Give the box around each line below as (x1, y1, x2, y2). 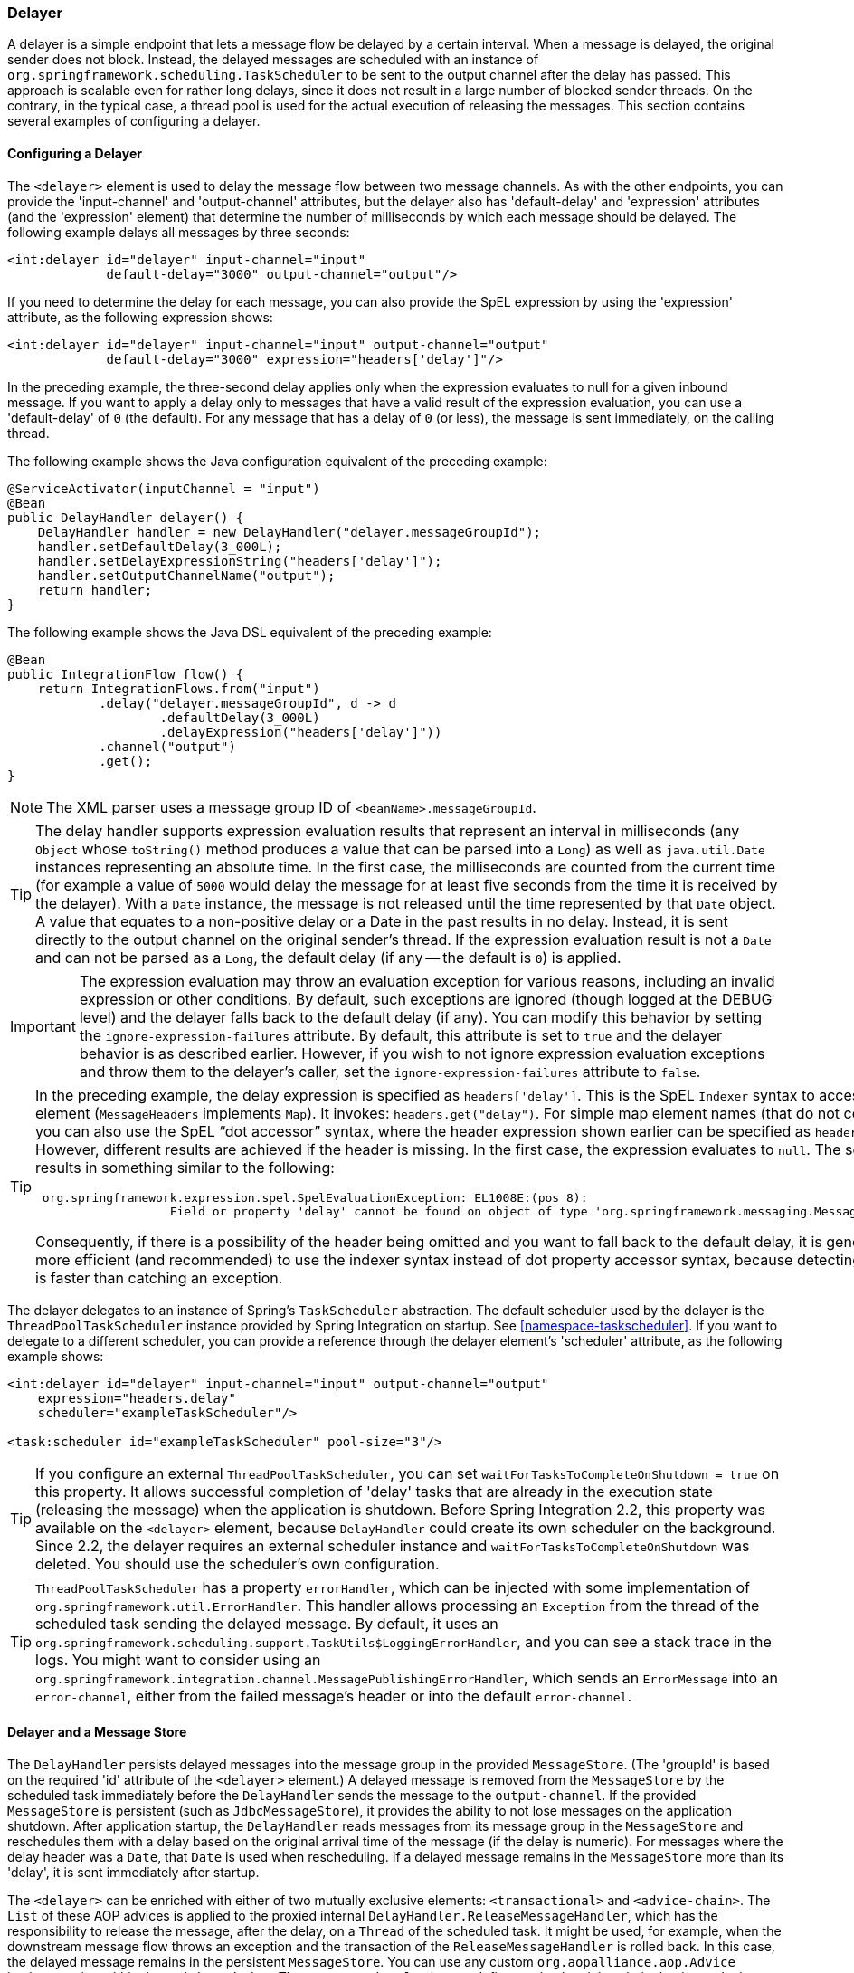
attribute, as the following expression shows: (7, 309, 273, 325)
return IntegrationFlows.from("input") (37, 681, 320, 696)
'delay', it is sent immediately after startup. (7, 1863, 260, 1880)
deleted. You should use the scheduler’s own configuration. (35, 1554, 440, 1573)
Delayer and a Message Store (7, 1724, 187, 1740)
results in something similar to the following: (35, 1158, 335, 1177)
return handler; (37, 582, 153, 597)
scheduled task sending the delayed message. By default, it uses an (35, 1614, 498, 1633)
